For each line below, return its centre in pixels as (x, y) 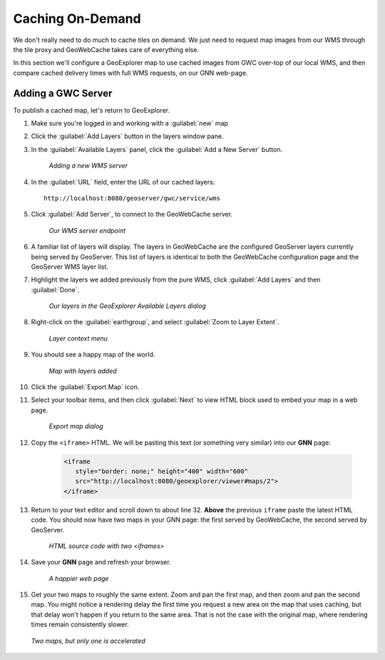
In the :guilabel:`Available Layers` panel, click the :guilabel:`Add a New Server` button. (157, 149)
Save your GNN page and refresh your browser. (101, 562)
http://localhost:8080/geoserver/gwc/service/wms (132, 198)
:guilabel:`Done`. (55, 289)
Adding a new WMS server (88, 166)
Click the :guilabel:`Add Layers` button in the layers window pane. (127, 136)
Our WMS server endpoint (87, 230)
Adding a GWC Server (63, 93)
